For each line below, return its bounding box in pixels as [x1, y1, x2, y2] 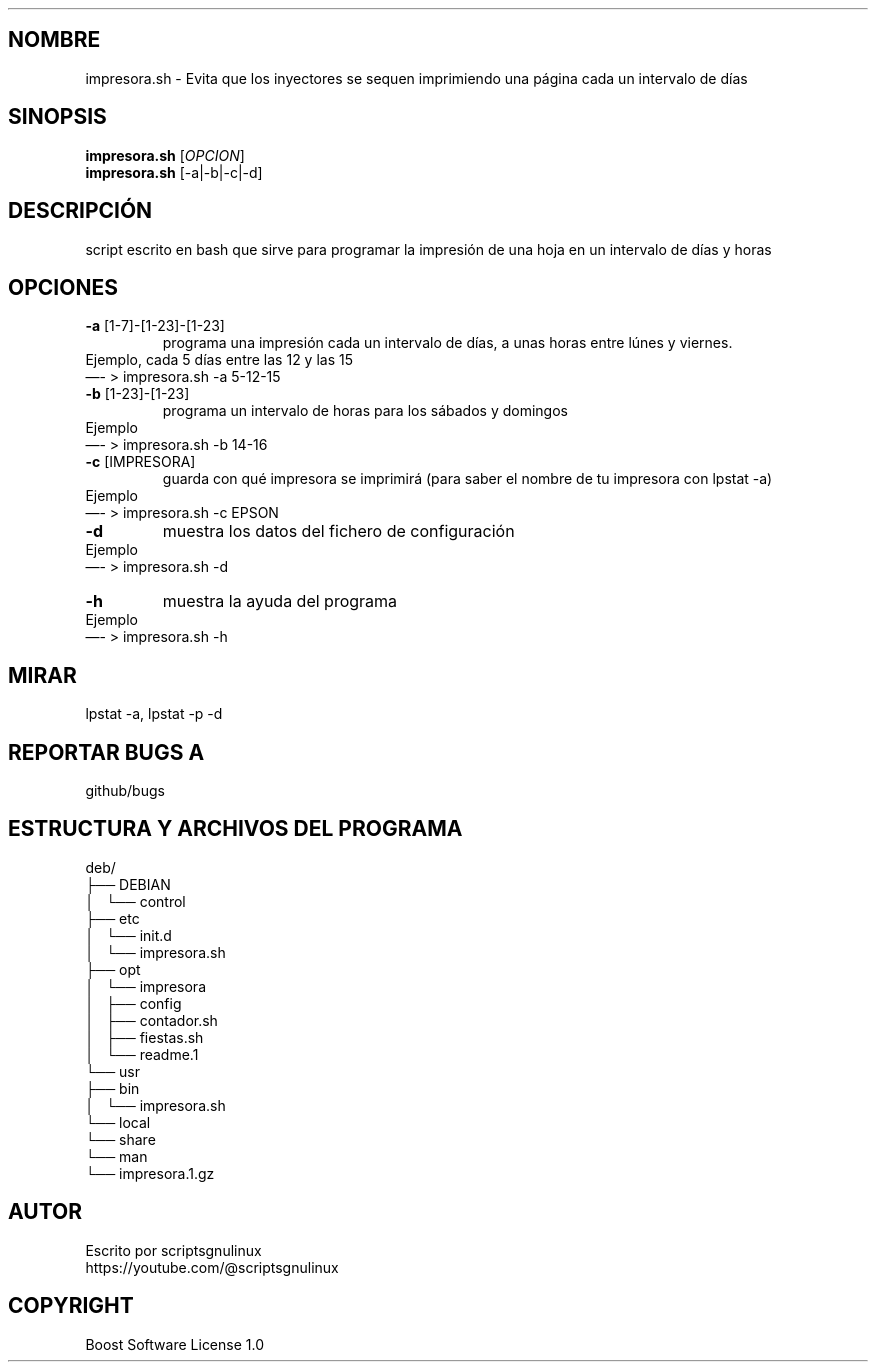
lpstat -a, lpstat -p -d [85, 705, 223, 723]
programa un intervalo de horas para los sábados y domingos [162, 402, 568, 420]
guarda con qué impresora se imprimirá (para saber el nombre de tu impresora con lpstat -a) [162, 470, 773, 488]
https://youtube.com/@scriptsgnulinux [85, 1258, 339, 1276]
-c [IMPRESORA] [85, 453, 196, 471]
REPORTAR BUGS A [8, 739, 205, 765]
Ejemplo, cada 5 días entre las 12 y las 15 [85, 351, 353, 369]
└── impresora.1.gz [85, 1164, 215, 1182]
